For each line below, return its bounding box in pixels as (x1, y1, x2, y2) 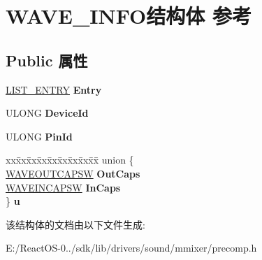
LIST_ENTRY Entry (6, 82, 102, 96)
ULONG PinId (6, 129, 73, 143)
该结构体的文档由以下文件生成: (6, 217, 145, 231)
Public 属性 (6, 49, 88, 71)
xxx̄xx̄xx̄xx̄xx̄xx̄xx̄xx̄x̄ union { (6, 152, 134, 167)
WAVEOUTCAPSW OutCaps (6, 166, 140, 180)
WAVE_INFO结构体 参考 (6, 1, 252, 30)
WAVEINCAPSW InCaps (6, 180, 121, 194)
